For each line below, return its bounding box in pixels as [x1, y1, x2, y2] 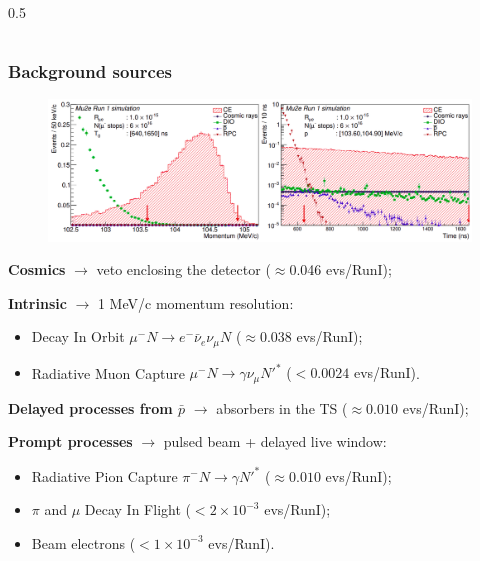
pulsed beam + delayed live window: [163, 431, 387, 452]
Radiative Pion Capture [31, 465, 178, 486]
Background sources [8, 58, 172, 83]
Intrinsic [8, 292, 67, 313]
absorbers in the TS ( [216, 397, 348, 418]
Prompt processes [8, 431, 133, 452]
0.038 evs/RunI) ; [259, 326, 363, 347]
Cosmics [8, 259, 66, 280]
